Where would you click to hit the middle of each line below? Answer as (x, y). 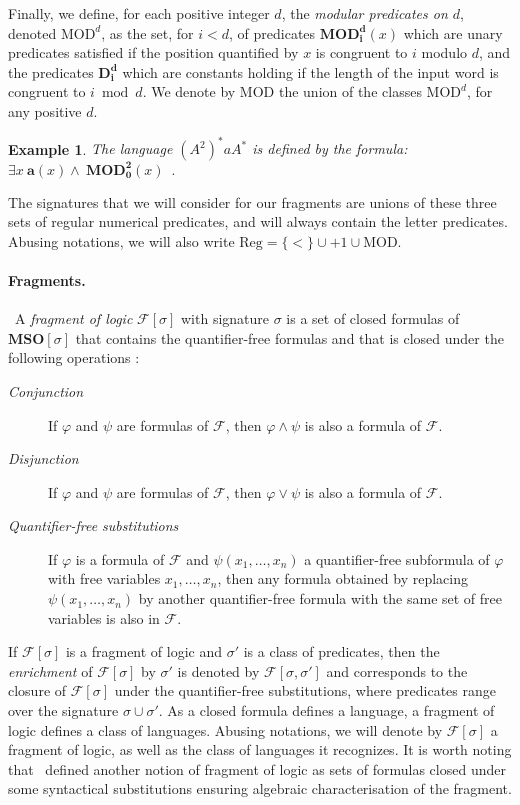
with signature (225, 318)
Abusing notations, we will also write (121, 240)
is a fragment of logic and (144, 651)
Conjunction (46, 390)
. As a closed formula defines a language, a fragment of (326, 710)
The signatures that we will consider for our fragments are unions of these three (252, 201)
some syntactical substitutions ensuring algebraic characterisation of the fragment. (260, 788)
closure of (37, 690)
